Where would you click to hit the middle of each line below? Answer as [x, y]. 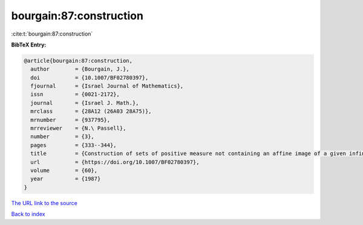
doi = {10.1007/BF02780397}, [90, 78]
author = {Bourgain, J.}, [80, 69]
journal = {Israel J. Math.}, [85, 103]
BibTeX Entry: [29, 45]
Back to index [28, 214]
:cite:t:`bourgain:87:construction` [52, 34]
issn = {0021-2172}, [75, 94]
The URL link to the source [44, 203]
